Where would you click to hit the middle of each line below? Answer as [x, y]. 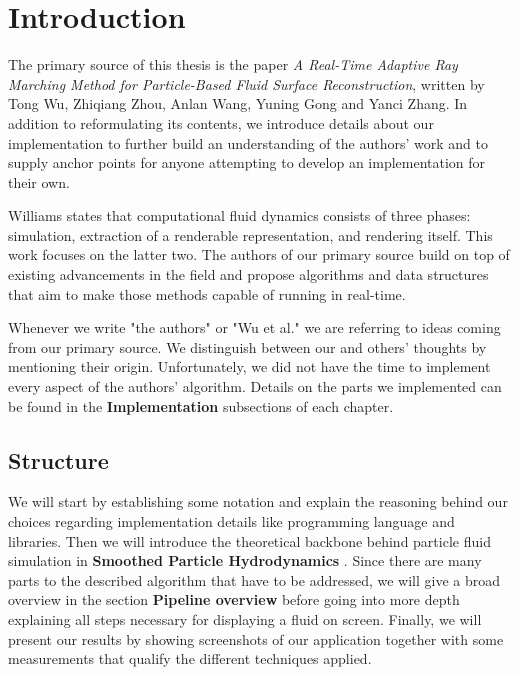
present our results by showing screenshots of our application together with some [256, 638]
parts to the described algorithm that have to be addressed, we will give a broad [254, 579]
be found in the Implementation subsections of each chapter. [201, 405]
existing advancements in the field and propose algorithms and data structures [248, 274]
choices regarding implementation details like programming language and [231, 521]
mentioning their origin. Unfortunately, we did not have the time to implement [249, 366]
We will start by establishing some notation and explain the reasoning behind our [258, 501]
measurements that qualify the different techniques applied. [190, 658]
